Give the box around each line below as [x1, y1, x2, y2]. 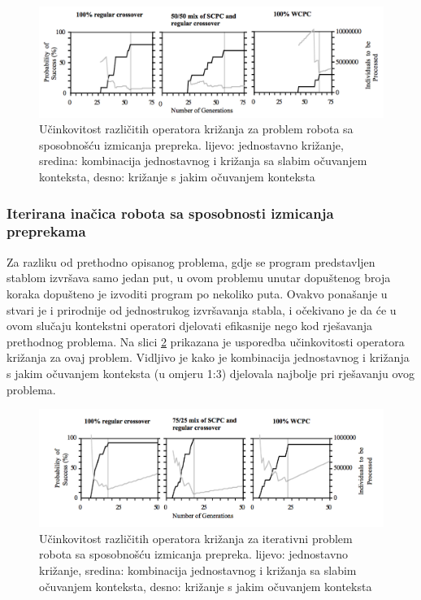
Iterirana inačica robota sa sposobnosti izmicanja [7, 202, 334, 223]
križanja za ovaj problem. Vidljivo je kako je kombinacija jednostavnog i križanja [7, 349, 410, 366]
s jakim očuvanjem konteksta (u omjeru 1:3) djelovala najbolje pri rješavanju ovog [7, 364, 415, 381]
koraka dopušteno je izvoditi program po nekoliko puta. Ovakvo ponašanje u [7, 285, 388, 302]
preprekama [7, 221, 86, 241]
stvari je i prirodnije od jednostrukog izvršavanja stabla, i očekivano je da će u [7, 301, 397, 318]
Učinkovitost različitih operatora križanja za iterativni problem [39, 529, 353, 546]
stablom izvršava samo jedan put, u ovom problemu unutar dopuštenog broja [7, 269, 391, 286]
